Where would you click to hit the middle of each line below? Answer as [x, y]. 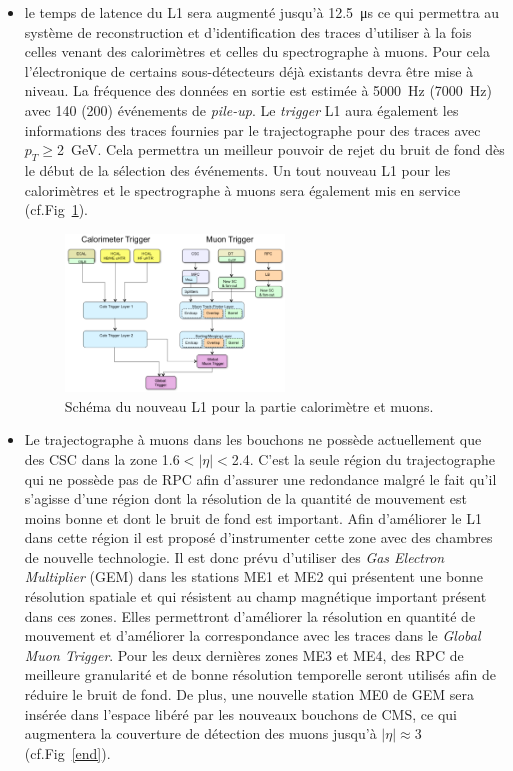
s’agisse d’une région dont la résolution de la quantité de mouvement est [246, 498]
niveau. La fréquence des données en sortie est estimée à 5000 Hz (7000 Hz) [258, 90]
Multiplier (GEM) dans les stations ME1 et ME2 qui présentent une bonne [253, 576]
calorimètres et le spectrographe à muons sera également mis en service [242, 189]
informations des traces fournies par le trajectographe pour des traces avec [252, 129]
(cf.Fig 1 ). [56, 209]
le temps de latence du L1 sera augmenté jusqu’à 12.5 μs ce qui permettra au [262, 12]
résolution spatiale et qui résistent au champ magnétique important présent [255, 596]
